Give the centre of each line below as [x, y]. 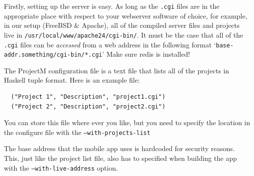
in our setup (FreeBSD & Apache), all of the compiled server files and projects [122, 25]
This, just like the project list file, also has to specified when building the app [120, 158]
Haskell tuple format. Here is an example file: [72, 80]
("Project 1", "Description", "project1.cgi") [88, 97]
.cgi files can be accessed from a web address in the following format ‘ [110, 44]
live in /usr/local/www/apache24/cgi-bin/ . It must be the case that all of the [124, 34]
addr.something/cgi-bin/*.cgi [53, 55]
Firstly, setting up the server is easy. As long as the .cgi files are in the [112, 6]
